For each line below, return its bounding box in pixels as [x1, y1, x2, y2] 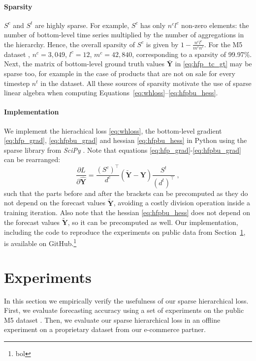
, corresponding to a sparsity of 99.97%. [132, 49, 252, 59]
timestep [4, 78, 30, 88]
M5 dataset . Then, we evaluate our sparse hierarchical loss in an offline [4, 314, 221, 325]
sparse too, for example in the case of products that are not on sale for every [4, 68, 235, 78]
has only [140, 20, 166, 30]
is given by [146, 39, 179, 49]
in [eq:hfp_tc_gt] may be [175, 58, 252, 69]
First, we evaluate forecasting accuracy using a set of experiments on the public [4, 305, 244, 315]
